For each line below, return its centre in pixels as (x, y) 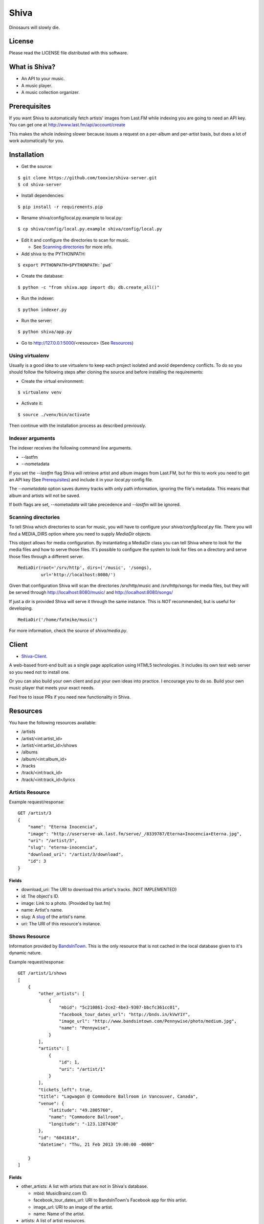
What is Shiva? (32, 67)
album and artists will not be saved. (45, 495)
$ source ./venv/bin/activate (54, 414)
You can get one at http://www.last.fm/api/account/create (67, 125)
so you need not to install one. (40, 672)
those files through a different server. (46, 556)
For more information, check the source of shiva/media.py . (68, 630)
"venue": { (51, 1103)
